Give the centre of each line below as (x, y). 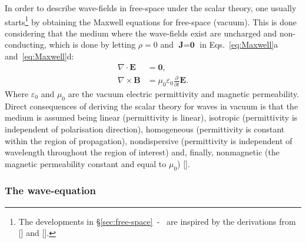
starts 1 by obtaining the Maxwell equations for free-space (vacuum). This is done (151, 21)
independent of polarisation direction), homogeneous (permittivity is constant (145, 129)
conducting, (26, 44)
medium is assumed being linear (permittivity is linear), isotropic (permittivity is (151, 117)
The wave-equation (50, 190)
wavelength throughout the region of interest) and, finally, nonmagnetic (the (142, 152)
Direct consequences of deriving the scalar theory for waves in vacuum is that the (152, 106)
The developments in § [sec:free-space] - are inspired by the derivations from (157, 221)
